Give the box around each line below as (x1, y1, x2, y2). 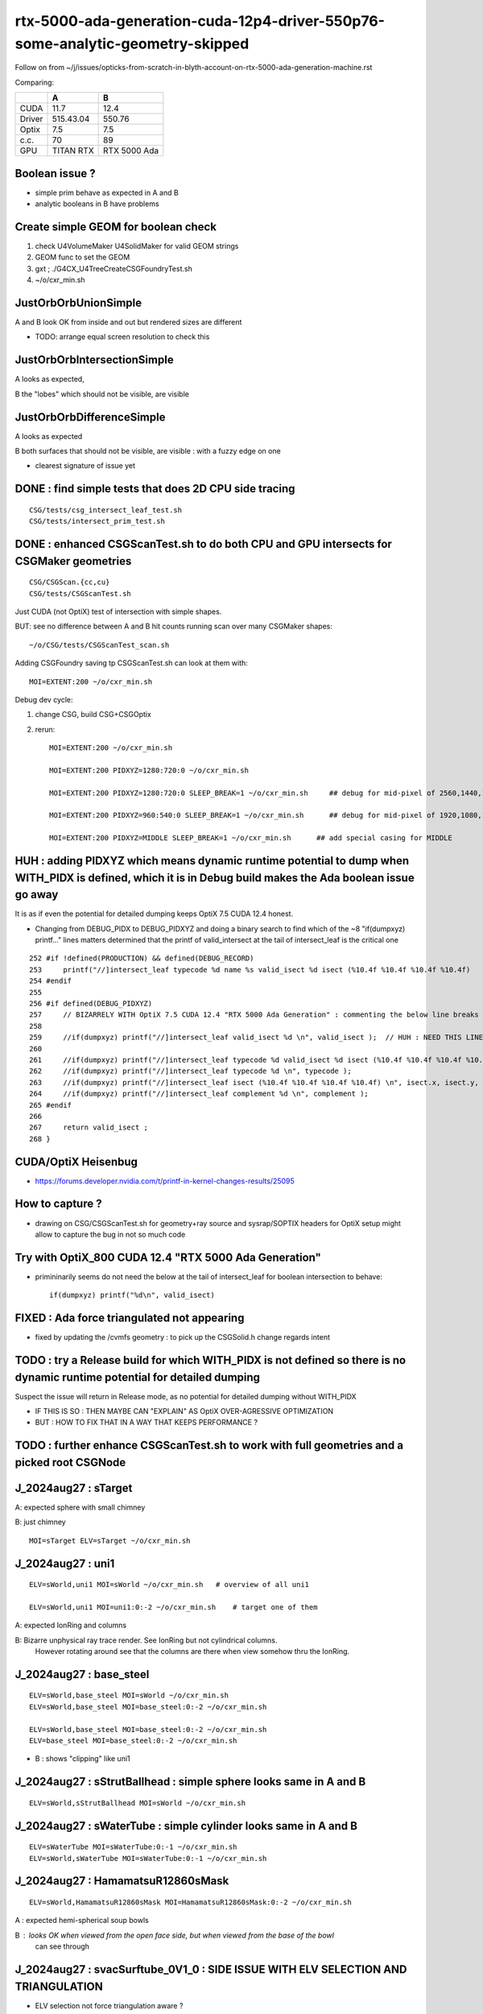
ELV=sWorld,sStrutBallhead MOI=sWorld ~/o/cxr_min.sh (29, 1798, 246, 1808)
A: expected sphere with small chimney (14, 1502, 146, 1512)
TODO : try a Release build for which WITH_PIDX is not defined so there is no (14, 1353, 407, 1367)
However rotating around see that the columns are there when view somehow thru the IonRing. (35, 1647, 350, 1656)
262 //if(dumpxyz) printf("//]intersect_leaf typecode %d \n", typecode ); (29, 1067, 352, 1075)
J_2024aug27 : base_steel (14, 1668, 150, 1681)
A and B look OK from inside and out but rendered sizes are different (14, 317, 242, 327)
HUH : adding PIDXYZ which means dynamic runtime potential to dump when (14, 854, 410, 868)
